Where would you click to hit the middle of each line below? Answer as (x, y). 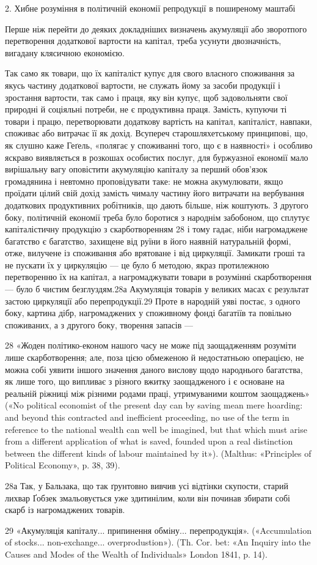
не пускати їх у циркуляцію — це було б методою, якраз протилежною (137, 264)
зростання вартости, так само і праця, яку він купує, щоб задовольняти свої (146, 97)
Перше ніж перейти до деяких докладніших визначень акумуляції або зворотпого (156, 28)
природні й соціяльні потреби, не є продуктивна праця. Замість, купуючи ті (146, 109)
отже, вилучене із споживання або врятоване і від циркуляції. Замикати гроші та (155, 253)
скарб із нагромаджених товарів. (65, 510)
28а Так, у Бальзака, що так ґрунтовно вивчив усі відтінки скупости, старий (147, 485)
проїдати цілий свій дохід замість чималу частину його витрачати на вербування (155, 193)
